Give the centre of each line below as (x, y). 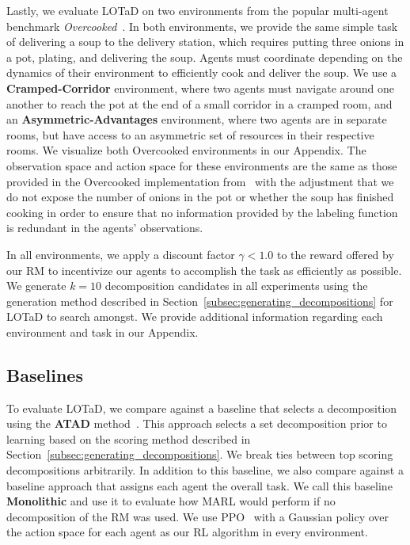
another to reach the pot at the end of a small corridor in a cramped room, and (199, 103)
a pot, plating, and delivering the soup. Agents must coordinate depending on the (205, 57)
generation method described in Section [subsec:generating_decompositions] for (200, 301)
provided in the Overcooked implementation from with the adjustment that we (200, 181)
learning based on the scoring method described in (129, 438)
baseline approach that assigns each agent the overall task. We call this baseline (199, 485)
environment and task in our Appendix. (102, 332)
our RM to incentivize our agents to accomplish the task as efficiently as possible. (204, 270)
